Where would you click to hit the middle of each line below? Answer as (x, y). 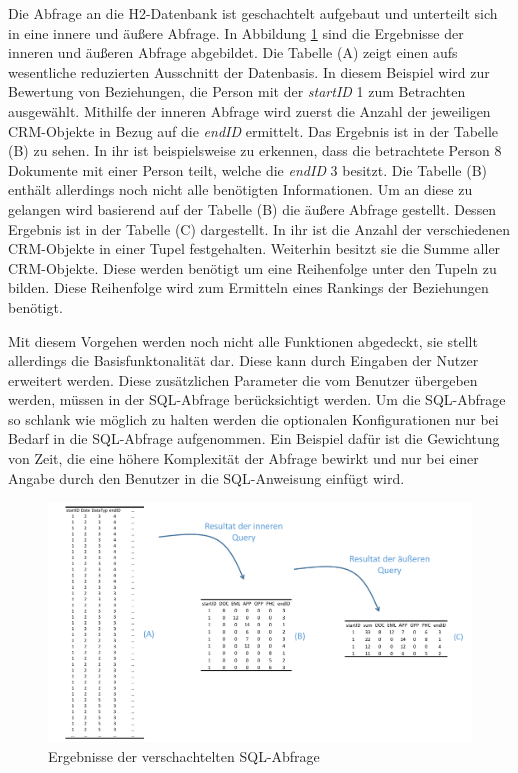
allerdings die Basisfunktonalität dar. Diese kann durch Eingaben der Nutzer (243, 360)
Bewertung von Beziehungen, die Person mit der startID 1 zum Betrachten (237, 91)
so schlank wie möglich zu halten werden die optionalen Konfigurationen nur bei (253, 418)
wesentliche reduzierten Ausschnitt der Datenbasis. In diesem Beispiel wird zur (249, 71)
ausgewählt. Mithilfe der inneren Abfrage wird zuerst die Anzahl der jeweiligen (249, 110)
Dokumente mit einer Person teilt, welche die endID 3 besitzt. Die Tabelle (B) (248, 169)
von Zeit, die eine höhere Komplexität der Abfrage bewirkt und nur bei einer (243, 458)
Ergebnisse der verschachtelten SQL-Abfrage (184, 755)
